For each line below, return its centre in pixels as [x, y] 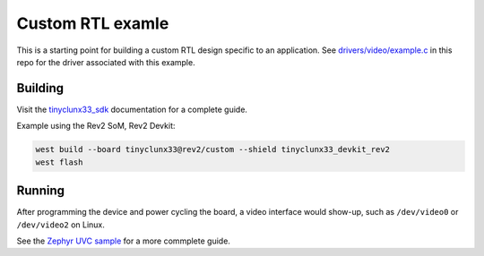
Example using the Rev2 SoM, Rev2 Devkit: [96, 126]
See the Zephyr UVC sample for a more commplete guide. [123, 241]
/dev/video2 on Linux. [60, 225]
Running [41, 191]
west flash [59, 162]
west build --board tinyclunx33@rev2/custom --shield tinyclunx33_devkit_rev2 [212, 149]
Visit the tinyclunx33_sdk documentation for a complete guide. [132, 109]
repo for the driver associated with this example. [106, 62]
